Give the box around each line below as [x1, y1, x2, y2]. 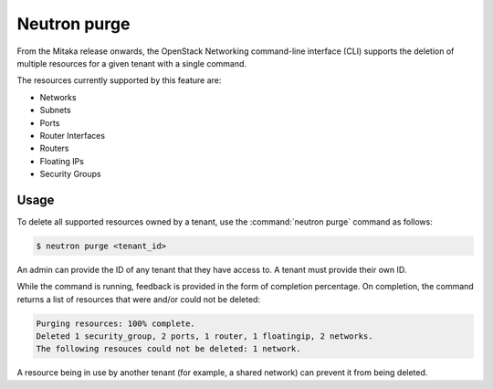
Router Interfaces [39, 130, 105, 141]
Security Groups [39, 169, 101, 180]
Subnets [39, 105, 72, 116]
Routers [39, 142, 69, 154]
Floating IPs [39, 155, 84, 166]
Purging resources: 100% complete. [36, 318, 195, 329]
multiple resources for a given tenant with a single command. [16, 58, 246, 68]
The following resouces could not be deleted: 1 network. [36, 343, 301, 354]
